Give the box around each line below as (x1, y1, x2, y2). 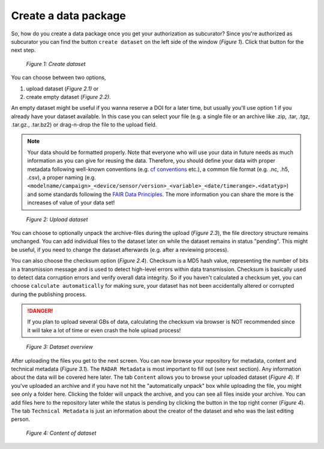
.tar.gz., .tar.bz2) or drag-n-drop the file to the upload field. (11, 121, 157, 128)
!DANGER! (27, 308, 53, 315)
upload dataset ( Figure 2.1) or (26, 85, 99, 92)
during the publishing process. (11, 291, 87, 298)
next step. (11, 47, 36, 54)
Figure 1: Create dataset (26, 60, 86, 67)
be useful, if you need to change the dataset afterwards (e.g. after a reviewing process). (11, 246, 229, 253)
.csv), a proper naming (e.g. (27, 174, 96, 181)
